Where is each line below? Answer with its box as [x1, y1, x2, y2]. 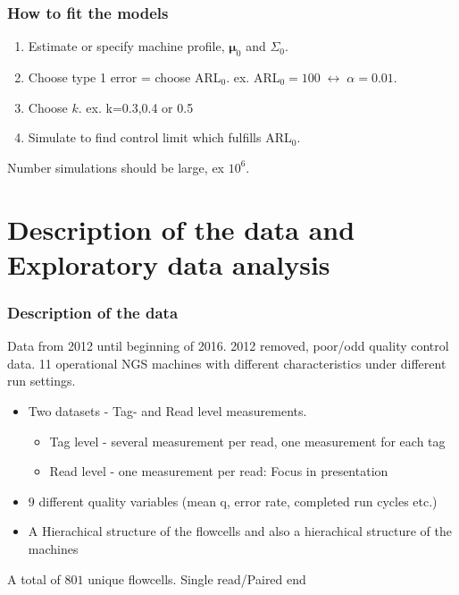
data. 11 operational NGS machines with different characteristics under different [7, 353, 446, 372]
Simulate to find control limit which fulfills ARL [28, 128, 292, 147]
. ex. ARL [226, 68, 280, 87]
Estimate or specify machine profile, [28, 37, 225, 55]
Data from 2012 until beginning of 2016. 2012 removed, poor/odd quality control [7, 336, 449, 355]
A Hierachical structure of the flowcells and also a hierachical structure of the [28, 522, 452, 540]
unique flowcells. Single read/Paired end [88, 569, 306, 588]
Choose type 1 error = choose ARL [28, 68, 221, 87]
